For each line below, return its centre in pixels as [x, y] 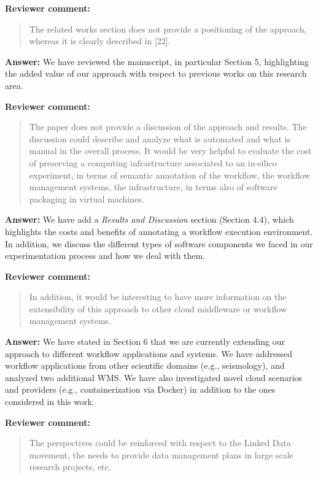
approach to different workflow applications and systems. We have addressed [149, 353]
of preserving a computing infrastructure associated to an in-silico [153, 162]
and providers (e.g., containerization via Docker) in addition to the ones [140, 389]
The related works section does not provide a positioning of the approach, [168, 29]
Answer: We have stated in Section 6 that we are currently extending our [145, 341]
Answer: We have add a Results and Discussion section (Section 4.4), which [149, 219]
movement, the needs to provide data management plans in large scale [161, 454]
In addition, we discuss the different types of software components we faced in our [159, 243]
